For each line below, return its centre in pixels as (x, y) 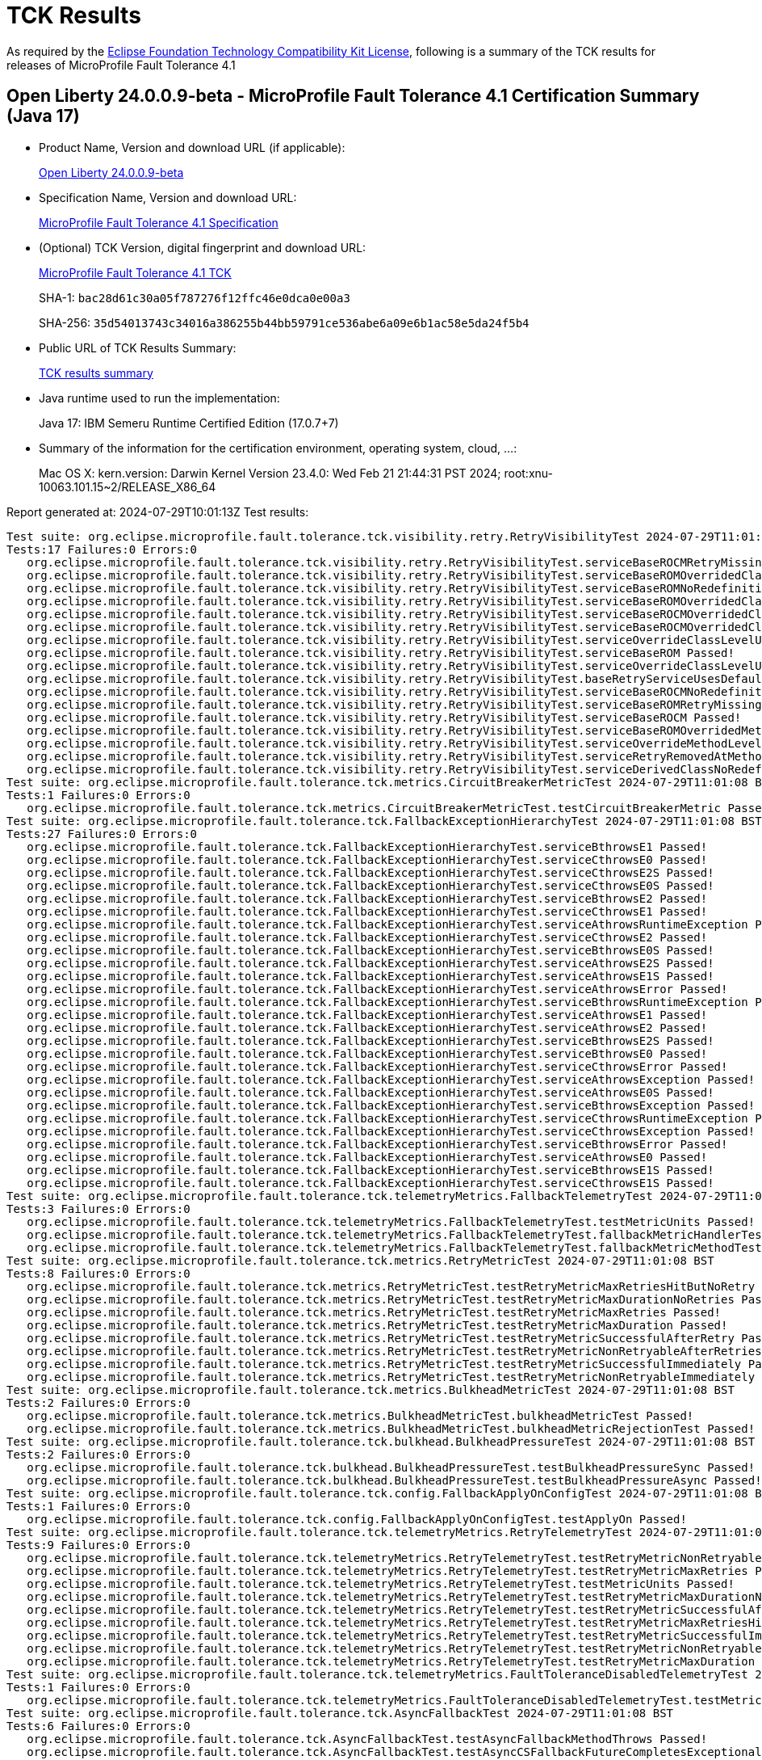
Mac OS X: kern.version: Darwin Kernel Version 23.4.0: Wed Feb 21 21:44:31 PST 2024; (270, 473)
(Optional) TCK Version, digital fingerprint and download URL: (203, 247)
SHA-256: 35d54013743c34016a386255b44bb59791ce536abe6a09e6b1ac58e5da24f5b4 (284, 322)
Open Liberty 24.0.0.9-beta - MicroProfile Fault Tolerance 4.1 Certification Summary (353, 96)
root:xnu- (528, 473)
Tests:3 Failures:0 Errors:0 (98, 1208)
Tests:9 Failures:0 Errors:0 (98, 1545)
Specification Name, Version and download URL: (168, 197)
